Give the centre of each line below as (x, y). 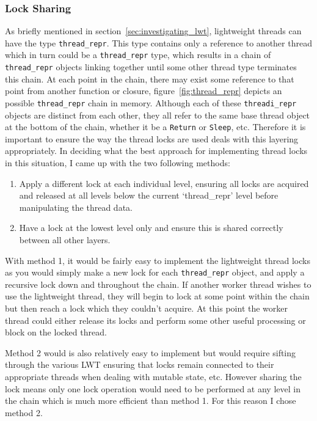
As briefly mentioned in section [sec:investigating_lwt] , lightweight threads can (153, 31)
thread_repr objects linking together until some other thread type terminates (151, 67)
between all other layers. (65, 240)
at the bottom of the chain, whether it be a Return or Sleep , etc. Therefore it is (155, 127)
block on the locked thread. (56, 332)
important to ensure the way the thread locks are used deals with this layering (152, 138)
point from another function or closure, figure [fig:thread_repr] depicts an (144, 91)
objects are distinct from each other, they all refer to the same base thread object (158, 115)
